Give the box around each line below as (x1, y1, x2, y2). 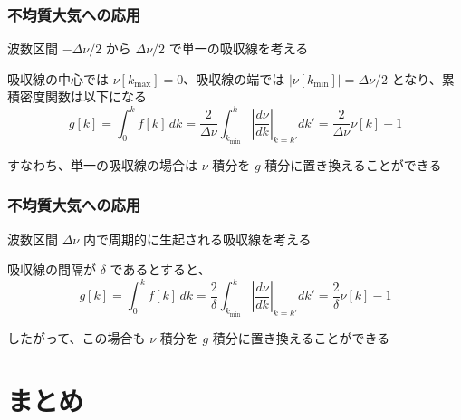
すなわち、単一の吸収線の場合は (7, 155, 197, 174)
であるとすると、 (110, 260, 211, 279)
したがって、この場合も (7, 328, 146, 347)
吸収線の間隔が (7, 260, 96, 279)
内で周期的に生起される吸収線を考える (82, 229, 312, 248)
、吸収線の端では (183, 69, 285, 88)
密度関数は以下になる (19, 87, 147, 106)
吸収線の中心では (7, 69, 109, 88)
